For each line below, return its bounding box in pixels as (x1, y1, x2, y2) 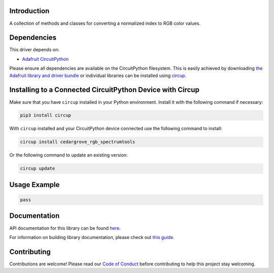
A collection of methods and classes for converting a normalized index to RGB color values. (9, 20, 200, 26)
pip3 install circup (20, 112, 71, 119)
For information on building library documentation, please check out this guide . (9, 234, 175, 240)
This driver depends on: (9, 47, 59, 53)
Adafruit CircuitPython (22, 56, 69, 62)
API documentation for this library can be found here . (9, 225, 121, 231)
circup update (20, 166, 55, 172)
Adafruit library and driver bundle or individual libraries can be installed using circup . (9, 72, 187, 79)
